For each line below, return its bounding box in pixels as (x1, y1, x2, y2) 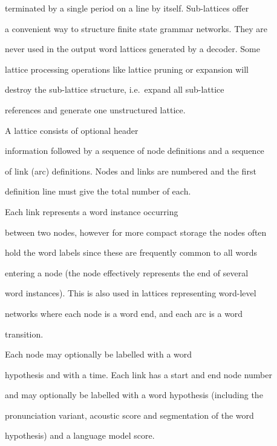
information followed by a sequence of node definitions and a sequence (5, 144, 264, 157)
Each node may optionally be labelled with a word (5, 348, 192, 361)
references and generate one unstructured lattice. (5, 103, 186, 116)
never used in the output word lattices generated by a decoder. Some (5, 42, 260, 55)
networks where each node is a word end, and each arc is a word (5, 307, 243, 319)
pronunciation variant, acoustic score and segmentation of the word (5, 408, 254, 421)
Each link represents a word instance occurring (5, 205, 178, 218)
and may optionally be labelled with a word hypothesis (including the (5, 388, 263, 401)
